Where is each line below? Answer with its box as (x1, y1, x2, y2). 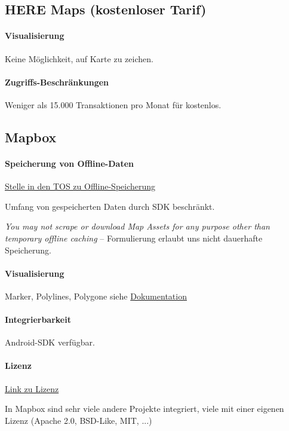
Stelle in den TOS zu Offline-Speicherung (5, 180, 156, 192)
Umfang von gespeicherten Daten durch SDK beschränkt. (5, 200, 215, 212)
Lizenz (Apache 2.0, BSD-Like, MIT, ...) (5, 414, 152, 426)
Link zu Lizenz (5, 382, 59, 395)
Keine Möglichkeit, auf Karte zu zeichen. (5, 52, 153, 65)
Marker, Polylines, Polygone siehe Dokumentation (5, 289, 187, 302)
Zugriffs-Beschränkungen (5, 75, 109, 88)
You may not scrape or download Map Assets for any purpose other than (5, 220, 270, 233)
